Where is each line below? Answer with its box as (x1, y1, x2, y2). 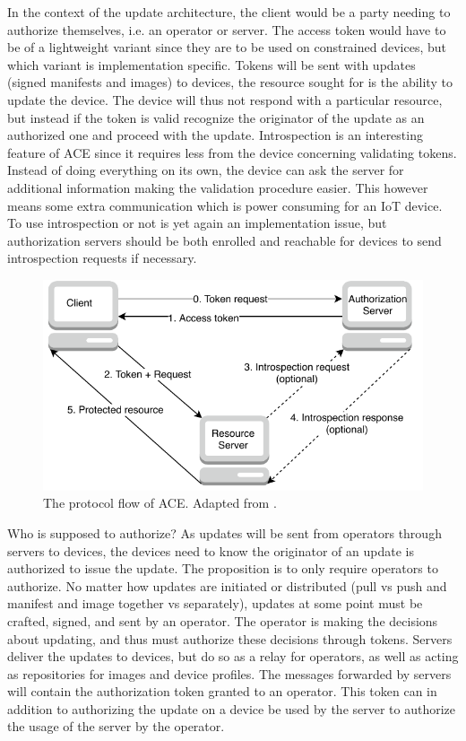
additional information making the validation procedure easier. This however (7, 178, 428, 196)
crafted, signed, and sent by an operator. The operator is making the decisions (7, 611, 438, 630)
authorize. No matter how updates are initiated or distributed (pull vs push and (7, 576, 447, 595)
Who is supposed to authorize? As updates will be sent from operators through (7, 523, 442, 542)
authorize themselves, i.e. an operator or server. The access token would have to (7, 20, 446, 39)
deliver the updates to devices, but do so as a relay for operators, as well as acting (7, 647, 459, 666)
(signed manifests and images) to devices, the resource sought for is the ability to (7, 73, 453, 92)
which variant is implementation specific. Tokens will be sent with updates (7, 55, 416, 74)
